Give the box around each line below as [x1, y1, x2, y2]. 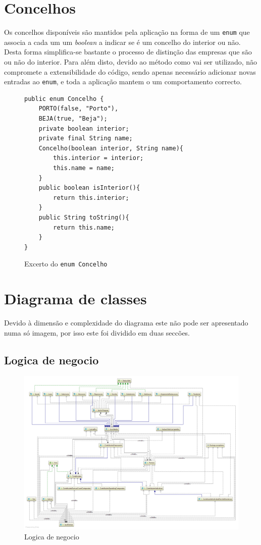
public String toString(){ [38, 213, 129, 221]
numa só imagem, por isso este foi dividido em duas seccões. [4, 327, 190, 338]
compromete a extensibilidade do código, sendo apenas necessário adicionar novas [4, 66, 256, 77]
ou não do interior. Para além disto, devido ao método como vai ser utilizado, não [4, 56, 257, 67]
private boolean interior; [38, 125, 129, 132]
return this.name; [53, 224, 115, 231]
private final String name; [38, 135, 133, 142]
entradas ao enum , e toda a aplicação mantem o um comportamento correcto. [4, 76, 242, 87]
